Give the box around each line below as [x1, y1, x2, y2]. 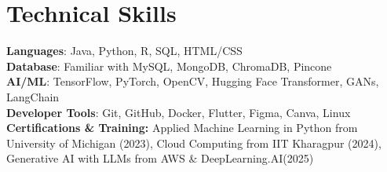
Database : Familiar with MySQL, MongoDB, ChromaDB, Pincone [6, 57, 332, 74]
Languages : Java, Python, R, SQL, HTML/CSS [6, 42, 243, 59]
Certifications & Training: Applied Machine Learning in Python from [6, 119, 358, 136]
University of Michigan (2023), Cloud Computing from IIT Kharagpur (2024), [6, 134, 382, 151]
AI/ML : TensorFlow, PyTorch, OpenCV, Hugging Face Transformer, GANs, [6, 73, 379, 90]
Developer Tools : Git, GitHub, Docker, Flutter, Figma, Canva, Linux [6, 104, 351, 120]
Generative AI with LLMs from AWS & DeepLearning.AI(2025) [6, 150, 314, 167]
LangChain [6, 88, 60, 104]
